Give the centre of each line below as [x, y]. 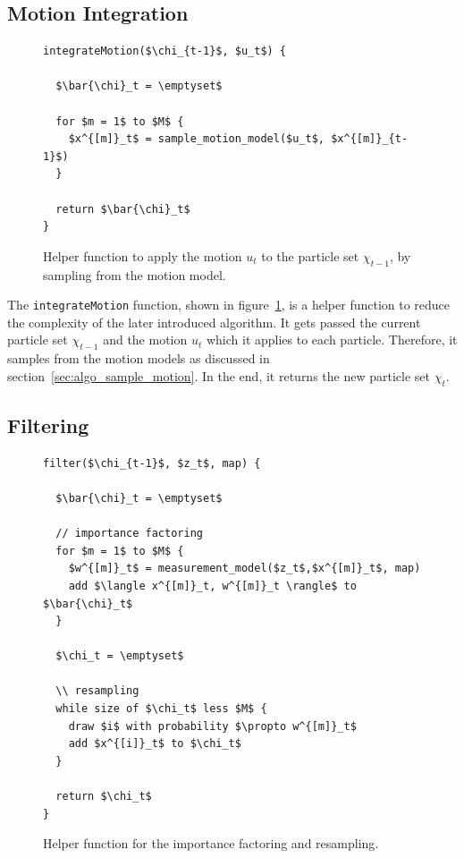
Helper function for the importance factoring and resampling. [211, 843]
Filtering [48, 425]
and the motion [145, 340]
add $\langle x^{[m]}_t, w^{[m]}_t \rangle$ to [212, 586]
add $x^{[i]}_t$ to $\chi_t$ [155, 744]
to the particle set [310, 255]
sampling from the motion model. [135, 274]
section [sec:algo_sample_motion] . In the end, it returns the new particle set [219, 375]
